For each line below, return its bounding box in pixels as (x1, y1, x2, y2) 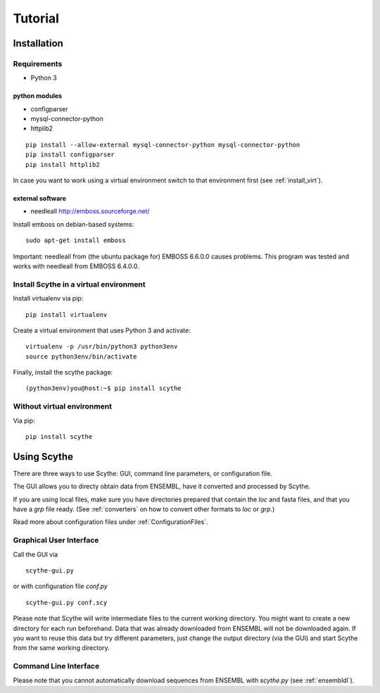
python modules (13, 92, 63, 100)
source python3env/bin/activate (25, 352, 137, 361)
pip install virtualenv (25, 311, 108, 318)
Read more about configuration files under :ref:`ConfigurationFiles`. (13, 518, 208, 526)
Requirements (13, 58, 63, 68)
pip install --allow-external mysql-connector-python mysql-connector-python (25, 141, 300, 149)
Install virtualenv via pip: (13, 294, 84, 303)
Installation (13, 37, 63, 49)
